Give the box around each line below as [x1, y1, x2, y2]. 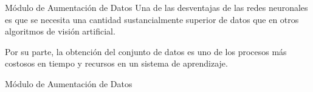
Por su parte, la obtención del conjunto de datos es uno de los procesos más [5, 45, 287, 57]
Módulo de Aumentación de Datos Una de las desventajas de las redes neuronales [5, 1, 308, 13]
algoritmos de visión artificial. [5, 25, 115, 38]
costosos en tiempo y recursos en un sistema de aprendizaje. [5, 57, 228, 70]
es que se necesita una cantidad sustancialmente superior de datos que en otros [5, 13, 299, 25]
